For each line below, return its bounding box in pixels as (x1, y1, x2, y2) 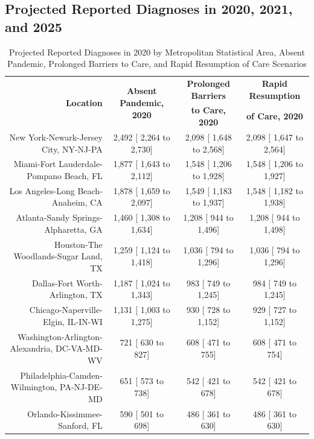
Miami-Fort (13, 157, 56, 170)
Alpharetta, (44, 223, 87, 235)
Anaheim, (51, 196, 88, 209)
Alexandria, (10, 342, 53, 355)
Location (65, 96, 103, 109)
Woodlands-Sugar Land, (13, 250, 103, 262)
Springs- (72, 211, 103, 224)
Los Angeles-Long (9, 184, 75, 197)
